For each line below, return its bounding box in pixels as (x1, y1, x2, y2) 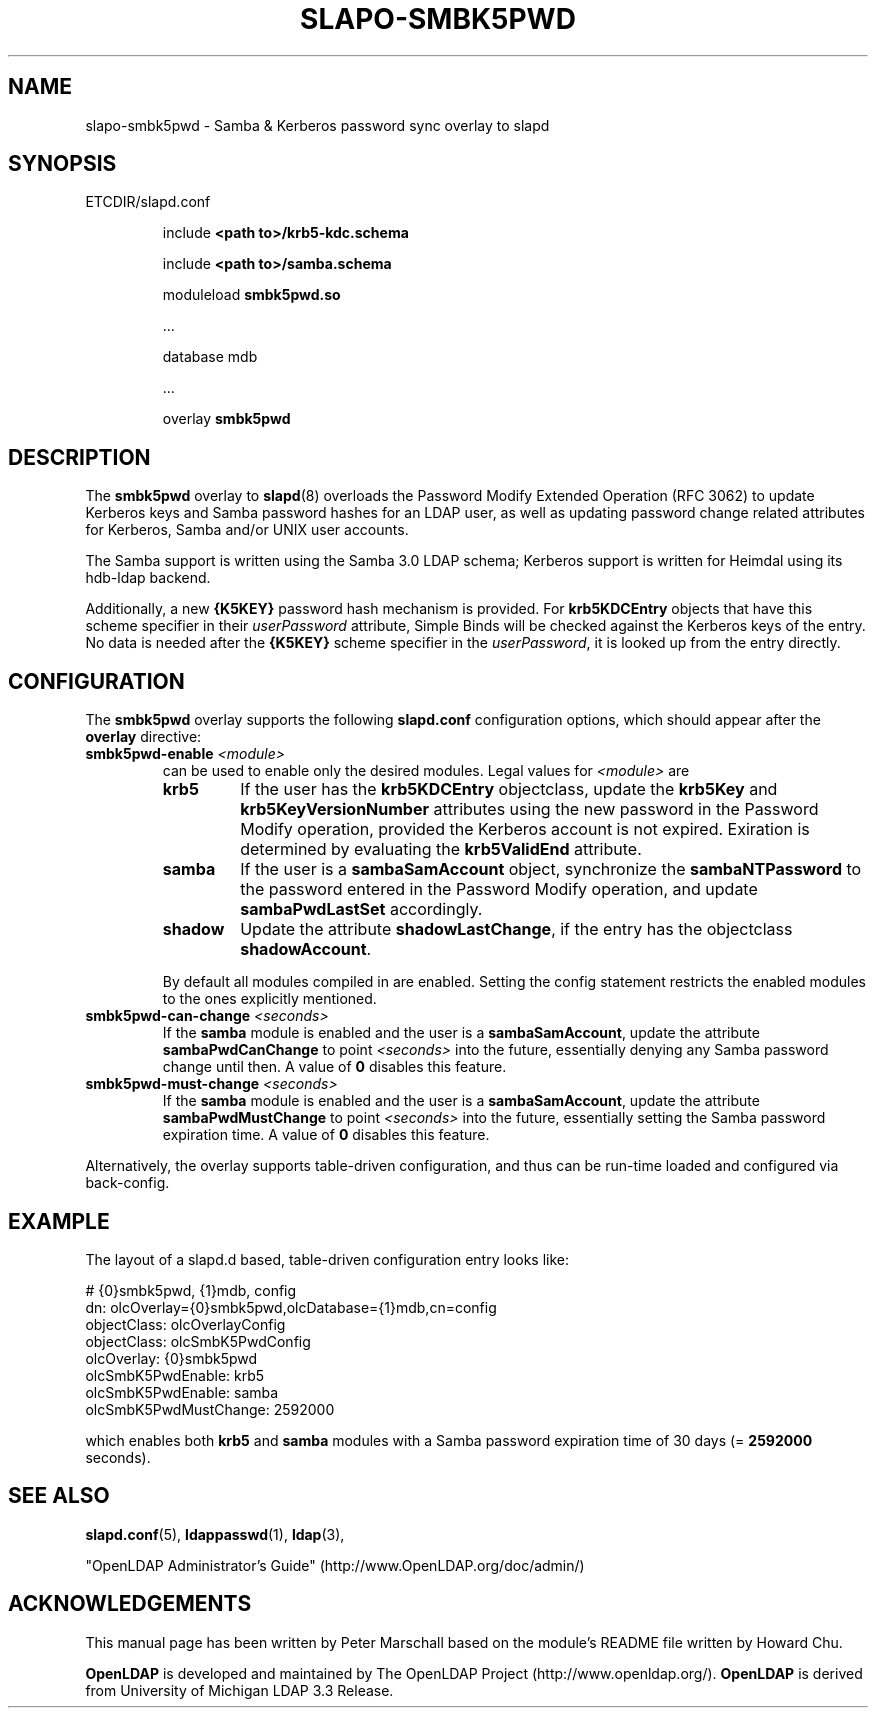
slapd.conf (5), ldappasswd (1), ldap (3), (85, 1525, 345, 1543)
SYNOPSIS (8, 151, 117, 177)
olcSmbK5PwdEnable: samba (85, 1383, 279, 1401)
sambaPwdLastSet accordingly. (240, 899, 483, 920)
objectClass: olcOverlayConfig (85, 1315, 286, 1333)
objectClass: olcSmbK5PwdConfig (85, 1332, 311, 1350)
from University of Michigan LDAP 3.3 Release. (85, 1681, 394, 1699)
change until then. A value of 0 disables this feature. (162, 1058, 507, 1076)
